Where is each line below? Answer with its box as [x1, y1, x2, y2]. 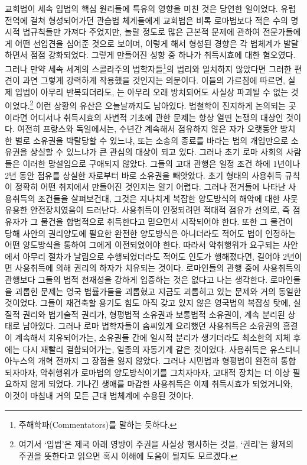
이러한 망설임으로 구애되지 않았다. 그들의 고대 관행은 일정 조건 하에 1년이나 [22, 157, 301, 170]
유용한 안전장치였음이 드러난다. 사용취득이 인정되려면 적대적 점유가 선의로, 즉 [5, 204, 290, 216]
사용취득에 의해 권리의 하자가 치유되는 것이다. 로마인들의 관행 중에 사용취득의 [15, 261, 301, 274]
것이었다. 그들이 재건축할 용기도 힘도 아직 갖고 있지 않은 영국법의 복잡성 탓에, [5, 296, 291, 309]
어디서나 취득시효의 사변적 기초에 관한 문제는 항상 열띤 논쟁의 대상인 [30, 111, 283, 123]
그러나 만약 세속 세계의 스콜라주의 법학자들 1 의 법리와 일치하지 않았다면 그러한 [5, 60, 292, 75]
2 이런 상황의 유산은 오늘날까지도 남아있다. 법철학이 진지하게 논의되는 [30, 98, 286, 112]
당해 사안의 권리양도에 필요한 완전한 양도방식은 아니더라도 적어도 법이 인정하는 [5, 227, 296, 239]
